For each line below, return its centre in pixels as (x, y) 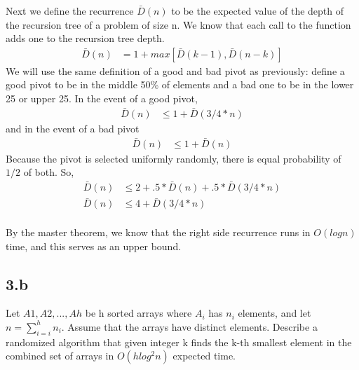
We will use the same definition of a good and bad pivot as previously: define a (175, 70)
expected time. (204, 356)
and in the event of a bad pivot (73, 128)
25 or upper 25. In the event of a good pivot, (102, 98)
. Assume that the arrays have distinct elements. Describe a (189, 326)
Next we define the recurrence (70, 11)
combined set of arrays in (60, 356)
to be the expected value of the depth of (258, 11)
